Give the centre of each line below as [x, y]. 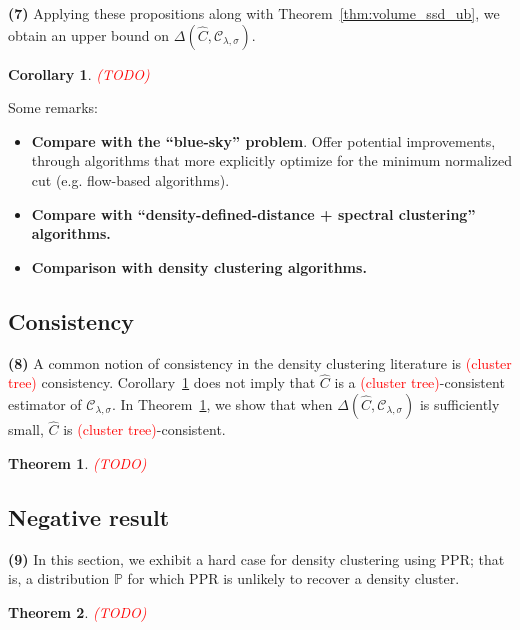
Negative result [89, 516]
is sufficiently [459, 403]
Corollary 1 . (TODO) [79, 73]
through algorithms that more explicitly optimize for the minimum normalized [271, 160]
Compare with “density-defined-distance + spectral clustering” [253, 213]
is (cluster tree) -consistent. [144, 429]
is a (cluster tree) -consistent [419, 382]
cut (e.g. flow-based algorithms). [130, 179]
